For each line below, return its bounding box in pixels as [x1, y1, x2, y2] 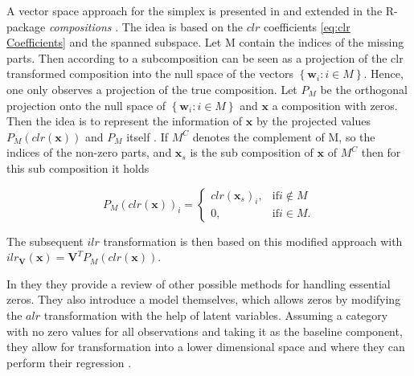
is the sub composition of [190, 144, 314, 161]
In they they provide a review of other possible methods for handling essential [6, 275, 391, 292]
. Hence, [363, 65, 404, 82]
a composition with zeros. [272, 96, 398, 113]
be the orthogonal [320, 80, 408, 97]
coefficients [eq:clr [263, 18, 350, 35]
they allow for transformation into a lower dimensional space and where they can [6, 338, 405, 355]
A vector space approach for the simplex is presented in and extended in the [6, 2, 383, 18]
